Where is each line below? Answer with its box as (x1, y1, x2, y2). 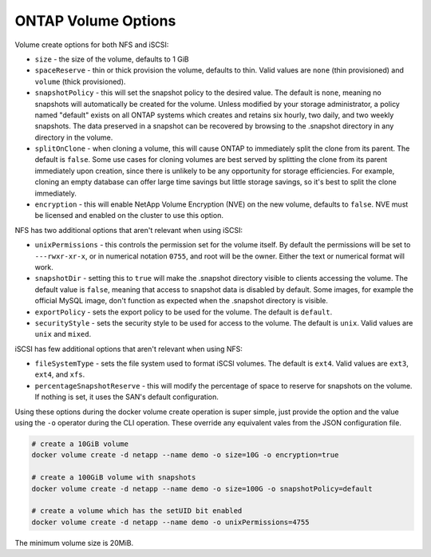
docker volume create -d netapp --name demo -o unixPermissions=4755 (31, 517, 310, 527)
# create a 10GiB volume (31, 440, 129, 448)
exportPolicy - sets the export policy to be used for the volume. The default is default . (34, 307, 333, 317)
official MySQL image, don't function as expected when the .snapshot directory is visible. (34, 296, 329, 306)
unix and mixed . (34, 330, 92, 339)
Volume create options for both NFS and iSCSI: (14, 40, 169, 49)
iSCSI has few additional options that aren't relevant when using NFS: (14, 344, 243, 354)
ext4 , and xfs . (34, 369, 85, 379)
